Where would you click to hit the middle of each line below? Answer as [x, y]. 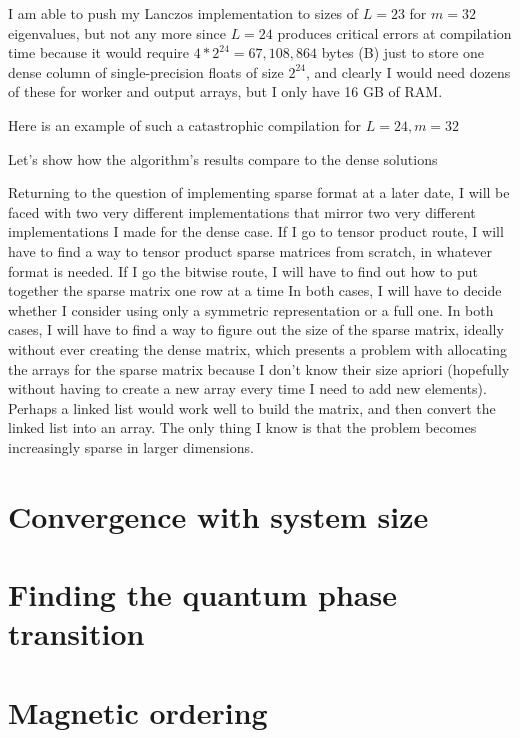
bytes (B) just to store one [402, 52]
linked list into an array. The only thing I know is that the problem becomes [242, 427]
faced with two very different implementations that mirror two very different [242, 211]
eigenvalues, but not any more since [117, 32]
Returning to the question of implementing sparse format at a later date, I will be [259, 192]
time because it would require [98, 52]
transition [76, 633]
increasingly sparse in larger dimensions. [131, 446]
